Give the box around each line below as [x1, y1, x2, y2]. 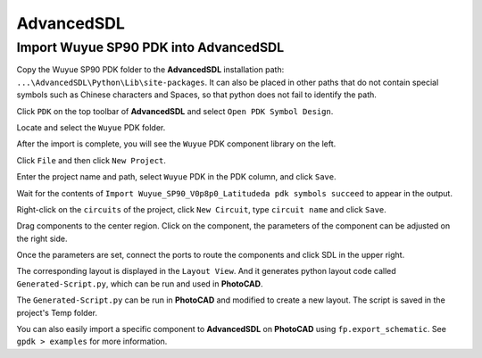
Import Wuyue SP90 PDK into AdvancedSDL [16, 39, 285, 55]
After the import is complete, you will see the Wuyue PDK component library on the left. [16, 138, 337, 149]
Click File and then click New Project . [16, 154, 167, 165]
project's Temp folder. [16, 307, 98, 318]
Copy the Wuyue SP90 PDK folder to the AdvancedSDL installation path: [16, 64, 285, 75]
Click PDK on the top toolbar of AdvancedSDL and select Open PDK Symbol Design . [16, 105, 334, 116]
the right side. [16, 233, 68, 244]
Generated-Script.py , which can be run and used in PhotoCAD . [16, 278, 263, 289]
